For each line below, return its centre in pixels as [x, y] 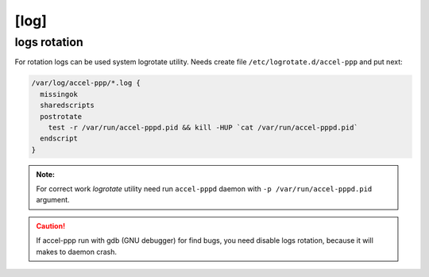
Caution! [51, 225]
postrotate [61, 116]
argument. [53, 200]
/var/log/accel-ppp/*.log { [86, 83]
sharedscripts [68, 106]
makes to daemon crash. [77, 252]
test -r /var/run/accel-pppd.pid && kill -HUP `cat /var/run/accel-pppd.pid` [203, 127]
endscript [59, 138]
